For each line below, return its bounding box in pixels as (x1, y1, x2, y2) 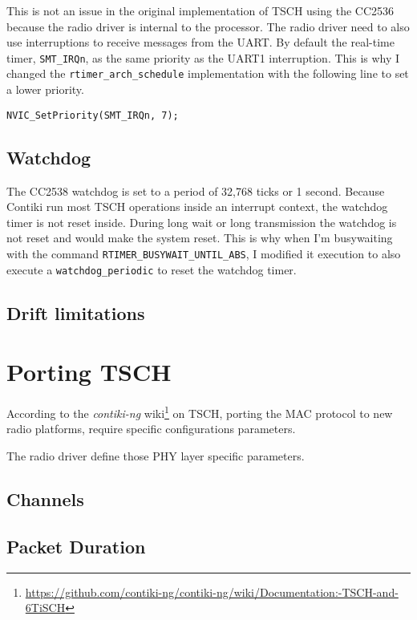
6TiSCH (25, 599, 66, 616)
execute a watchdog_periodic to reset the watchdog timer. (6, 261, 297, 278)
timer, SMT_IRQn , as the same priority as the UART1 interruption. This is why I (6, 49, 400, 66)
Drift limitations (6, 300, 145, 325)
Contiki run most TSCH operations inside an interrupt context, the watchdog (6, 198, 388, 215)
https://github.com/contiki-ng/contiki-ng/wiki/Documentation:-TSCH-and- (25, 583, 399, 600)
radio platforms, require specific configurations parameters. (6, 420, 296, 437)
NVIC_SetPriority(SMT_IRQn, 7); (6, 109, 179, 121)
